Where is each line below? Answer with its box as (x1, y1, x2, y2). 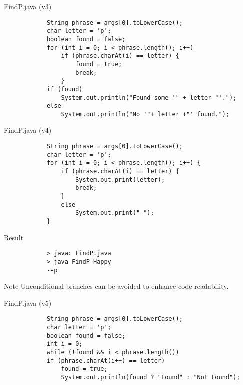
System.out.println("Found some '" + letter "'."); (61, 94, 237, 101)
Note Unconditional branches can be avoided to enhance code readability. (4, 281, 229, 291)
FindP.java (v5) (4, 297, 52, 308)
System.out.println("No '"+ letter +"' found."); (61, 110, 230, 118)
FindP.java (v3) (4, 1, 52, 11)
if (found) (46, 85, 83, 93)
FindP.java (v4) (4, 125, 52, 135)
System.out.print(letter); (75, 176, 165, 183)
